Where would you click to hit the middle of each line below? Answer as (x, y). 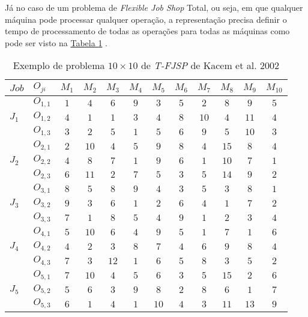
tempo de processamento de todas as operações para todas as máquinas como (147, 31)
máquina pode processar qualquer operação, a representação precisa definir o (146, 19)
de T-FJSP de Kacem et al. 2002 (210, 65)
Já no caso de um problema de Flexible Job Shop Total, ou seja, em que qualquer (154, 7)
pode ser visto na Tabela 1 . (56, 42)
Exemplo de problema (59, 65)
